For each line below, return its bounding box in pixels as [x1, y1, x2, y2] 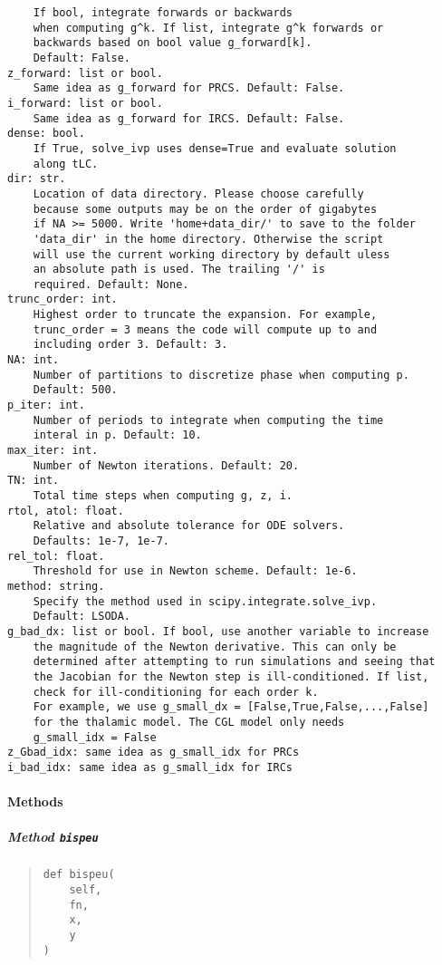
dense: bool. [7, 127, 85, 140]
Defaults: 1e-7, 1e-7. [33, 534, 169, 547]
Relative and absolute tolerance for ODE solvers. [33, 519, 345, 533]
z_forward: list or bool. [7, 66, 163, 80]
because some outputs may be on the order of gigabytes [33, 202, 378, 216]
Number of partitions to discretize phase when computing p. [33, 368, 409, 381]
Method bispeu [7, 827, 99, 846]
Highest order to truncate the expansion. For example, [33, 308, 378, 322]
